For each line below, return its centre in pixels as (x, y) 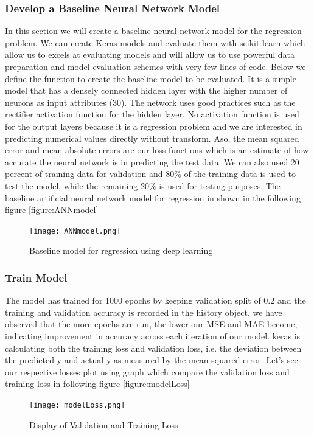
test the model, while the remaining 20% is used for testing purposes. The (143, 185)
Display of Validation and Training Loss (104, 424)
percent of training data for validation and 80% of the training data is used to (150, 174)
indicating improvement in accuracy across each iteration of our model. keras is (153, 336)
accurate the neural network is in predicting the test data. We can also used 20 (152, 162)
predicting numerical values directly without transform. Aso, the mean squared (152, 138)
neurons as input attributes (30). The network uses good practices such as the (150, 102)
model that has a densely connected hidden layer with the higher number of (146, 90)
